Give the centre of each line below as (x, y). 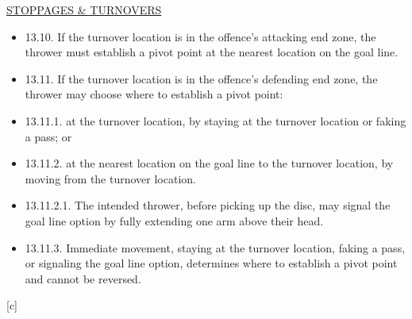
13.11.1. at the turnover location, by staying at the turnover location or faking (216, 120)
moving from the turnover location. (110, 178)
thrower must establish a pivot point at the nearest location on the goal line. (212, 52)
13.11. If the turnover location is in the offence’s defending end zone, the (201, 78)
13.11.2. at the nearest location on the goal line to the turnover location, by (209, 163)
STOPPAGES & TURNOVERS (84, 10)
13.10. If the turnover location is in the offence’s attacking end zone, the (200, 36)
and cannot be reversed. (83, 278)
